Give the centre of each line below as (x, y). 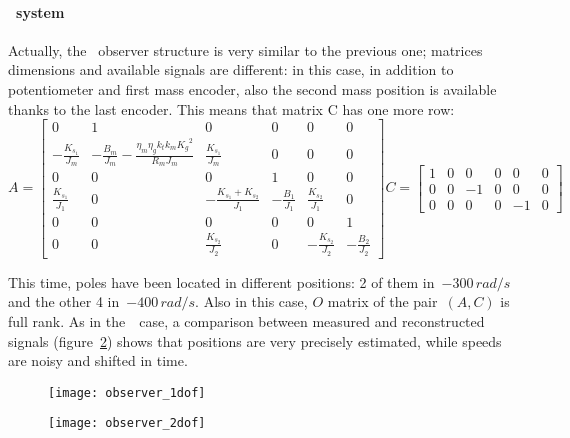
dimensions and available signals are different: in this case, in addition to (231, 69)
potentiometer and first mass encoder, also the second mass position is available (252, 88)
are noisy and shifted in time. (98, 360)
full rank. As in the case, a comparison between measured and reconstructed (246, 320)
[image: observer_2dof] (127, 423)
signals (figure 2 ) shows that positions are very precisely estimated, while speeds (255, 340)
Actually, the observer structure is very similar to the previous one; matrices (245, 49)
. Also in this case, (251, 301)
